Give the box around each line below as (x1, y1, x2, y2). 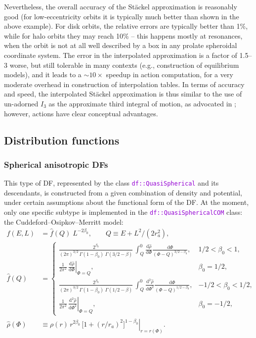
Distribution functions (4, 132, 120, 147)
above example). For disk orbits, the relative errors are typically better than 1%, (4, 21, 248, 31)
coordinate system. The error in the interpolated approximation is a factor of (4, 49, 237, 60)
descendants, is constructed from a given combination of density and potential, (4, 187, 242, 197)
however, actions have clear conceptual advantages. (4, 108, 158, 118)
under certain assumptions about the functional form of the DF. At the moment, (4, 197, 249, 207)
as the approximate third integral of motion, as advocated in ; (48, 98, 236, 108)
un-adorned (4, 98, 39, 108)
